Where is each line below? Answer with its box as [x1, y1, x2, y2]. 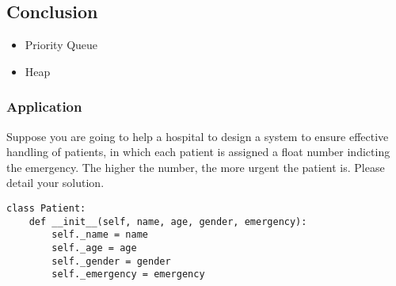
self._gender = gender [51, 255, 171, 267]
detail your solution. [6, 174, 105, 191]
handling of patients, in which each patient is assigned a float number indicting [6, 143, 390, 160]
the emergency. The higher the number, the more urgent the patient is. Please [6, 158, 385, 175]
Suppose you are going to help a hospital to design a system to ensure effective [6, 128, 389, 144]
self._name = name [51, 229, 148, 241]
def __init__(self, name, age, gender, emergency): [29, 215, 307, 227]
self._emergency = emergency [51, 269, 205, 280]
